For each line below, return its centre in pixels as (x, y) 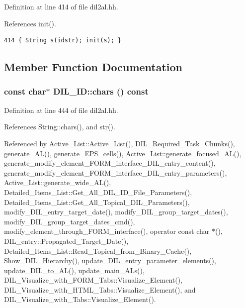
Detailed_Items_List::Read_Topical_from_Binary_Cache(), (98, 251)
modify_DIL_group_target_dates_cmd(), (70, 221)
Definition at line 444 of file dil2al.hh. (61, 110)
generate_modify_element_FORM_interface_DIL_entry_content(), (110, 163)
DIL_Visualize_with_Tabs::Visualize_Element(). (80, 299)
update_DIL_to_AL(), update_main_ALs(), (74, 270)
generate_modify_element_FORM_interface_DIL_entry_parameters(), (116, 172)
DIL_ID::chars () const (101, 91)
